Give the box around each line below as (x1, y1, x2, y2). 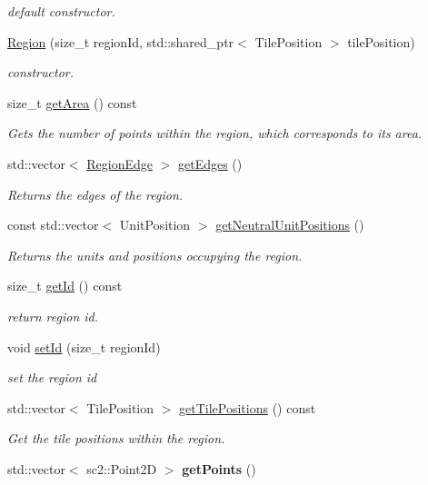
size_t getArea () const (7, 93, 137, 112)
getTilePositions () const (179, 398, 316, 417)
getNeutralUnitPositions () (215, 215, 364, 234)
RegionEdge (86, 153, 153, 173)
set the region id (7, 368, 97, 387)
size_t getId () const (7, 276, 123, 295)
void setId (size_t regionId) (7, 337, 161, 356)
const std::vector (7, 215, 99, 234)
